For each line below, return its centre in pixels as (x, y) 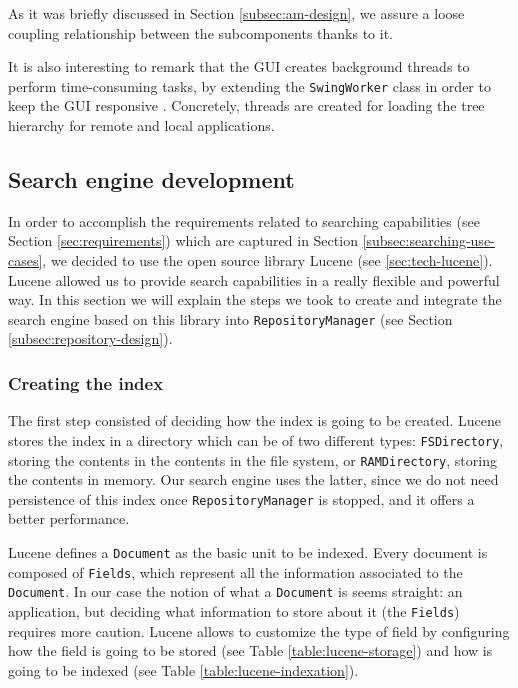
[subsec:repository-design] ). (90, 338)
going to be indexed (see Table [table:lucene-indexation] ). (183, 669)
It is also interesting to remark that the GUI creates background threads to (239, 66)
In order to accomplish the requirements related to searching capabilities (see (244, 220)
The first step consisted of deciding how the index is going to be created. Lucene (254, 420)
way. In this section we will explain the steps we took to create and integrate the (255, 299)
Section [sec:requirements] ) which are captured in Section (183, 240)
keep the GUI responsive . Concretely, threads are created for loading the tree (246, 105)
